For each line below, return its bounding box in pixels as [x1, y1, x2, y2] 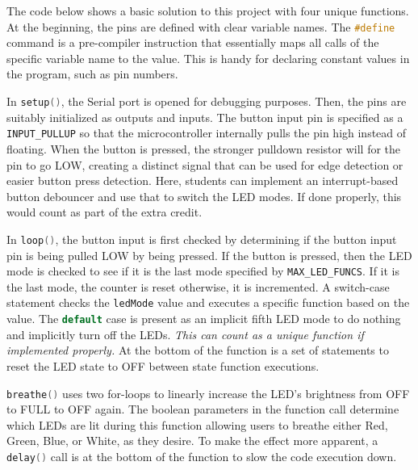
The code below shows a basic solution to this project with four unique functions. [6, 2, 409, 19]
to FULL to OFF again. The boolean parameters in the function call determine [6, 401, 399, 418]
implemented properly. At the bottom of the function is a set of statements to [6, 342, 389, 359]
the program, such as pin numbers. [6, 65, 178, 82]
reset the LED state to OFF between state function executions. [6, 357, 320, 374]
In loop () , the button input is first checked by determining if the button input [6, 230, 397, 247]
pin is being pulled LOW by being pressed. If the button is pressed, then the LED [6, 246, 412, 263]
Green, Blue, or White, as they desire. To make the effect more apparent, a [6, 432, 378, 449]
